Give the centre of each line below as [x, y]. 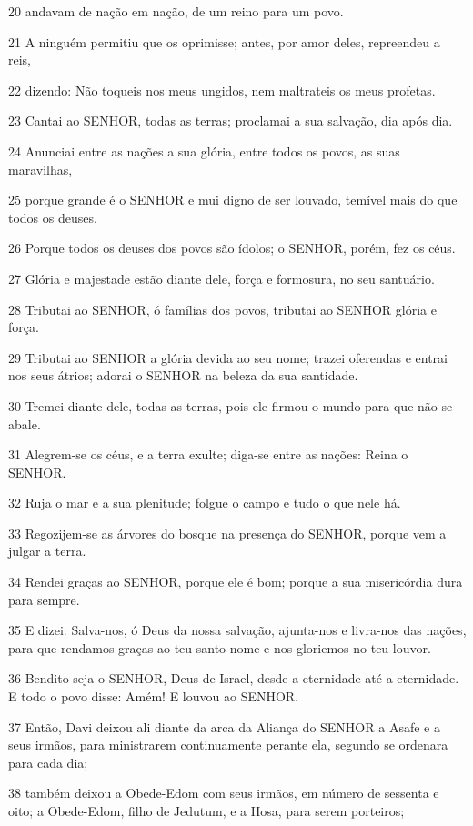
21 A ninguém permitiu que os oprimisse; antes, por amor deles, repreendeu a [224, 41]
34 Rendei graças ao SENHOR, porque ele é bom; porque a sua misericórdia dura [236, 582]
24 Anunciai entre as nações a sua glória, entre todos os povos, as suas [204, 151]
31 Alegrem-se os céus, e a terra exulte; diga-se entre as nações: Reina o [208, 454]
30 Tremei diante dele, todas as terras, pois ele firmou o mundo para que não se [231, 405]
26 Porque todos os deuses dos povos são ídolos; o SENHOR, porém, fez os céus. [232, 248]
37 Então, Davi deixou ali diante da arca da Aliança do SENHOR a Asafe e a [224, 726]
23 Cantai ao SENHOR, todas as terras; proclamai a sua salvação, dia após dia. [231, 121]
